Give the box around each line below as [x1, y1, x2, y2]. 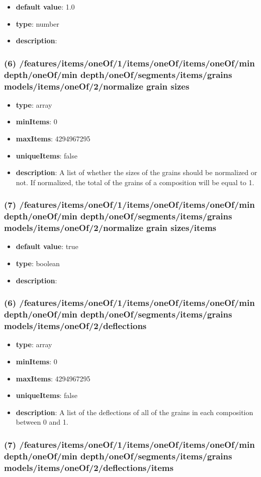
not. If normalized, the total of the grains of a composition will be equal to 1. [16, 177, 254, 187]
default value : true [16, 241, 78, 252]
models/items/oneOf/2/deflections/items [4, 461, 173, 473]
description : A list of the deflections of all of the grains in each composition [16, 407, 253, 417]
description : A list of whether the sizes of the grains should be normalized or [16, 167, 257, 178]
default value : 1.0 [16, 2, 75, 12]
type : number [16, 18, 59, 29]
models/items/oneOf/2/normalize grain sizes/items [4, 221, 217, 234]
